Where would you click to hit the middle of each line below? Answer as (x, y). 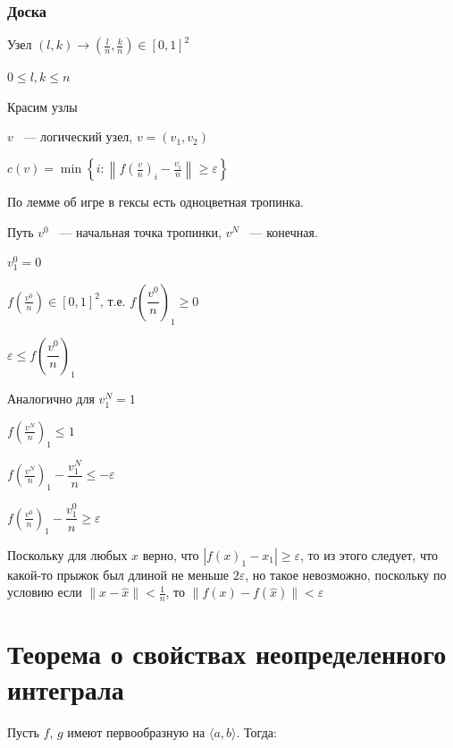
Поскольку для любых (67, 554)
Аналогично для (51, 399)
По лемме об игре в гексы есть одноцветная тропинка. (156, 201)
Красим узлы (42, 106)
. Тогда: (256, 731)
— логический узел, (78, 136)
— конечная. (284, 231)
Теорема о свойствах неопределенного (227, 654)
